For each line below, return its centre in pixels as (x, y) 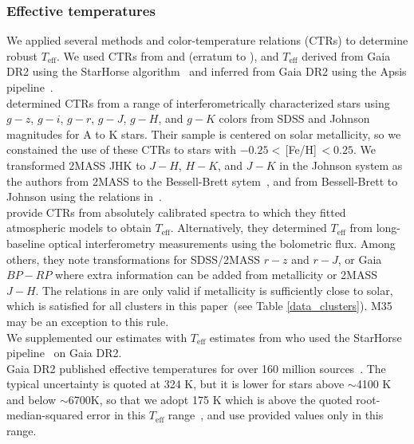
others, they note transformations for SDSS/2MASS (133, 259)
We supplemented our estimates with (97, 337)
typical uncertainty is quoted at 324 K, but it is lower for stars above (175, 384)
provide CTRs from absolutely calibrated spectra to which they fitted (176, 212)
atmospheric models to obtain (79, 228)
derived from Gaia (346, 55)
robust (22, 55)
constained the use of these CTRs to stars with (122, 149)
